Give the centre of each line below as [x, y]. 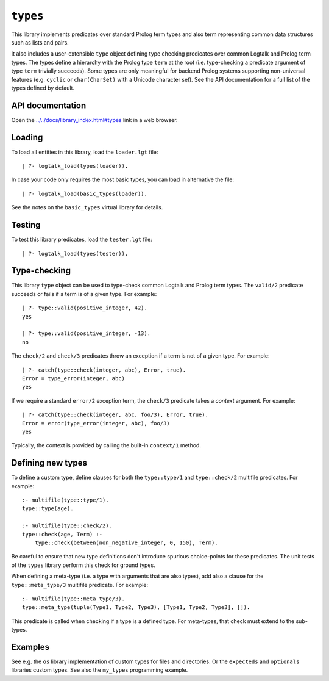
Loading [27, 137]
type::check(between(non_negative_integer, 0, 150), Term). [126, 542]
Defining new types [49, 463]
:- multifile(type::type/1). [65, 500]
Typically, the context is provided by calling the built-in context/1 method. [106, 445]
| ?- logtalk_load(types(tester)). [75, 254]
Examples [30, 647]
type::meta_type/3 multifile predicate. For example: [80, 585]
